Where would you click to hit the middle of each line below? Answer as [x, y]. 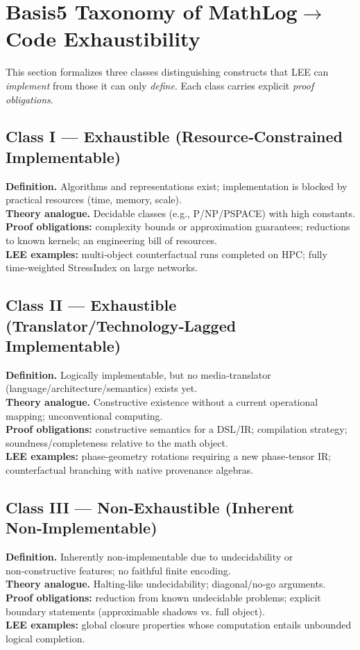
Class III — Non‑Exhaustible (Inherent [150, 507]
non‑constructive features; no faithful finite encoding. [118, 570]
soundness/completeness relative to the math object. [117, 442]
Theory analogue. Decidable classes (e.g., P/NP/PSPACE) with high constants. [180, 213]
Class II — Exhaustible [91, 305]
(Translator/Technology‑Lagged [121, 325]
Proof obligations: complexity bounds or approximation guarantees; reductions [178, 226]
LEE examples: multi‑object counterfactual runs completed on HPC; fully [166, 254]
